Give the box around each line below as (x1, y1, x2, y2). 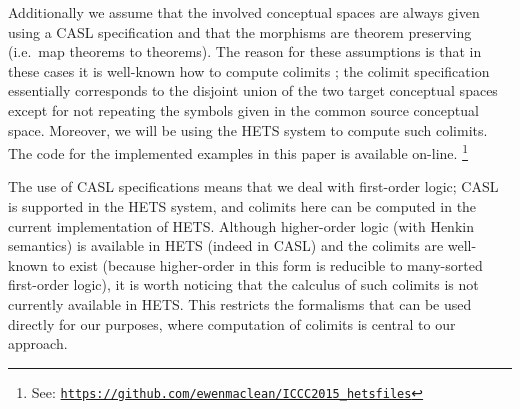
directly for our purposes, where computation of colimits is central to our (8, 313, 456, 334)
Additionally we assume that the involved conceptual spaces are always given (8, 2, 480, 22)
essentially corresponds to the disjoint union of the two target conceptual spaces (8, 80, 498, 101)
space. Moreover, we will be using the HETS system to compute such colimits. (8, 119, 488, 140)
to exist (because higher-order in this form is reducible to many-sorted (52, 254, 483, 275)
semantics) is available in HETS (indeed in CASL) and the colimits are (8, 235, 444, 256)
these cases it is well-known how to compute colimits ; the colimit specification (8, 60, 490, 81)
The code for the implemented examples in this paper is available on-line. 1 (8, 140, 468, 163)
